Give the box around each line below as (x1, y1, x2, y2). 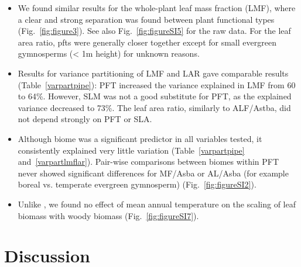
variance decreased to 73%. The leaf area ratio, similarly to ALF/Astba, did (18, 101, 291, 113)
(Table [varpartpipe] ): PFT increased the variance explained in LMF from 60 (18, 78, 296, 91)
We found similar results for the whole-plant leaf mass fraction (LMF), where (18, 2, 296, 13)
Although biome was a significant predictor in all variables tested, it (18, 132, 262, 144)
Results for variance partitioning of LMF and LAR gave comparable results (18, 67, 289, 79)
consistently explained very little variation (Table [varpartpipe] (18, 144, 245, 156)
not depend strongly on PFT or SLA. (18, 113, 152, 125)
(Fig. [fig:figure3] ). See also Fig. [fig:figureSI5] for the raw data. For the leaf (18, 25, 291, 37)
